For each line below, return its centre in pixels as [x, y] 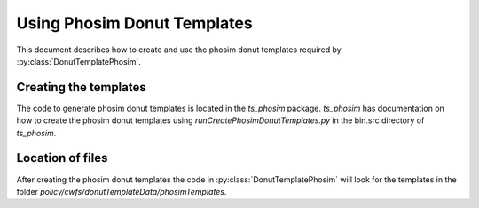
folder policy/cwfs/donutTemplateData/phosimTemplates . [122, 191]
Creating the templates [81, 87]
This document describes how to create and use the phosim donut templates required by [179, 50]
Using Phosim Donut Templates [134, 23]
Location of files [62, 158]
